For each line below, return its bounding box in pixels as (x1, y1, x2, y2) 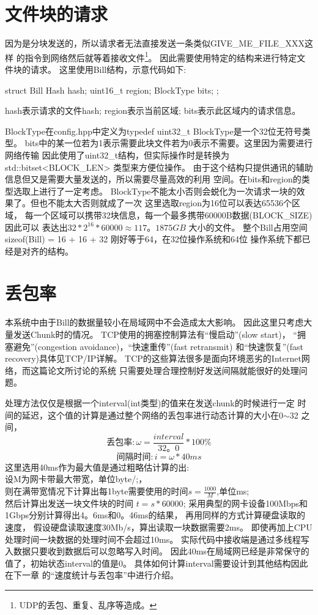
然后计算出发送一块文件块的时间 (5, 496, 133, 509)
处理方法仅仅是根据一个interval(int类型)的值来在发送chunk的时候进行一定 (5, 396, 295, 409)
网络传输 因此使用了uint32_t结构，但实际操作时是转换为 (5, 148, 230, 161)
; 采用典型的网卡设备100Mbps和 (183, 496, 308, 509)
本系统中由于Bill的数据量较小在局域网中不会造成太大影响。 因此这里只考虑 (5, 316, 304, 329)
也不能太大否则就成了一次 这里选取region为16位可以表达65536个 (39, 196, 292, 209)
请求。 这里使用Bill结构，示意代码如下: (30, 62, 187, 75)
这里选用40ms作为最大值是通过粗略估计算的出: (5, 460, 190, 473)
